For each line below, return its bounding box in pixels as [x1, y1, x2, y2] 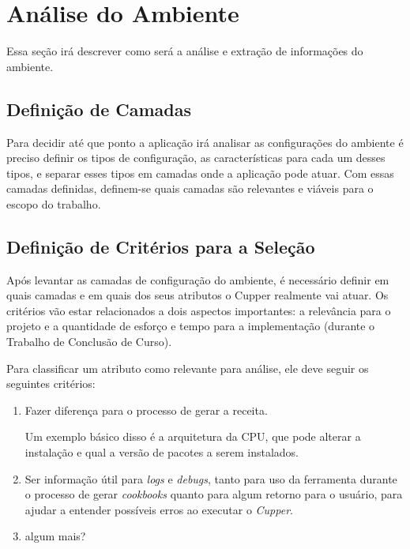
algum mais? [24, 528, 86, 544]
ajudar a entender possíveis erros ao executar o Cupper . [24, 501, 293, 517]
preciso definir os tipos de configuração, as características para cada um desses [6, 149, 386, 166]
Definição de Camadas [6, 96, 191, 121]
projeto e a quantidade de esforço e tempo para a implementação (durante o [6, 318, 375, 334]
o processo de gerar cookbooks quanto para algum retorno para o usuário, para [24, 486, 403, 502]
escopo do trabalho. [6, 195, 101, 212]
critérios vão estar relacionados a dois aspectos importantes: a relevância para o [6, 302, 391, 318]
